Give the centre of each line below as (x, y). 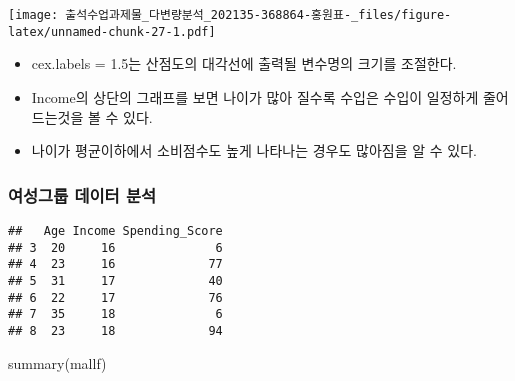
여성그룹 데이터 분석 (82, 194)
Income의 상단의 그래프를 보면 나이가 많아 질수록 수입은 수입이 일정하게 (255, 96)
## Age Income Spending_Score (115, 230)
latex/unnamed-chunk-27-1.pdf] (112, 31)
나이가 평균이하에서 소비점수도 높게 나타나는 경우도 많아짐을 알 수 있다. (254, 150)
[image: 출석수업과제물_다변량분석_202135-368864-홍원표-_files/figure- (230, 15)
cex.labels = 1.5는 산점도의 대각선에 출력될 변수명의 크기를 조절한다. (244, 63)
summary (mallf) (57, 362)
